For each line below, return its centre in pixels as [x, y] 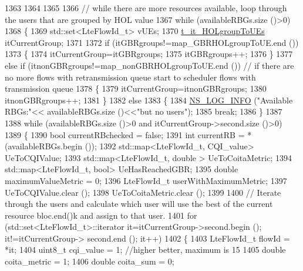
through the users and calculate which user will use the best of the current [139, 204]
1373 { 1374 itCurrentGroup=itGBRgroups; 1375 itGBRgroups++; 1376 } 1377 [149, 54]
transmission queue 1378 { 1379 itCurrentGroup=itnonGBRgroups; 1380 [136, 88]
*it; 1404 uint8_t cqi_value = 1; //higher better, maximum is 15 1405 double [145, 250]
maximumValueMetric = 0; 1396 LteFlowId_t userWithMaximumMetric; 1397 [146, 180]
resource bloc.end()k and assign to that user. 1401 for [101, 215]
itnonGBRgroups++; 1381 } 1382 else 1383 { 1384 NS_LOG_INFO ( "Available [149, 100]
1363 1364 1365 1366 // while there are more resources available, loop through [146, 8]
